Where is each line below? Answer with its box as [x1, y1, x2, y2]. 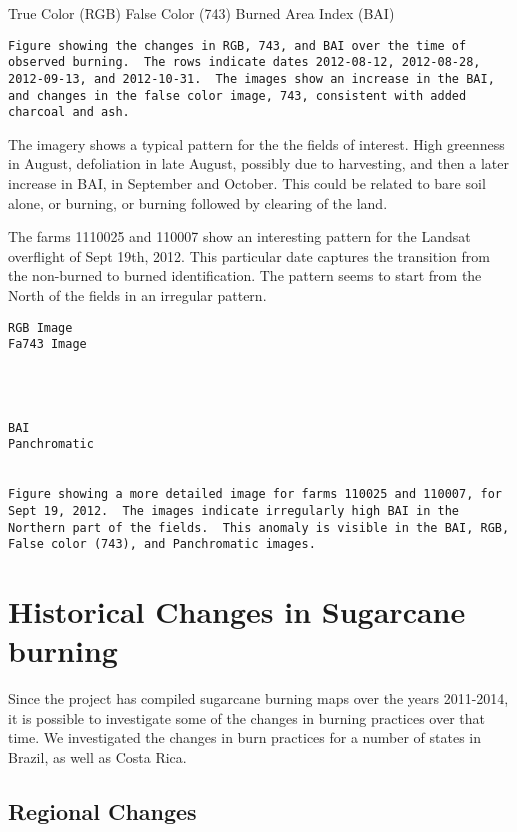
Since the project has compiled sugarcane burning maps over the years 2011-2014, [8, 688, 509, 709]
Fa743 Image [8, 337, 87, 352]
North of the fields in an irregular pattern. [8, 285, 267, 306]
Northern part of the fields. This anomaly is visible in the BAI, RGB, [8, 520, 510, 535]
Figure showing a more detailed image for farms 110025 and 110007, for [8, 487, 502, 502]
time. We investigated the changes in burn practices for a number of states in [8, 727, 482, 748]
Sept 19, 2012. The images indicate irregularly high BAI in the [8, 503, 460, 518]
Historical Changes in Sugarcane [8, 591, 466, 631]
